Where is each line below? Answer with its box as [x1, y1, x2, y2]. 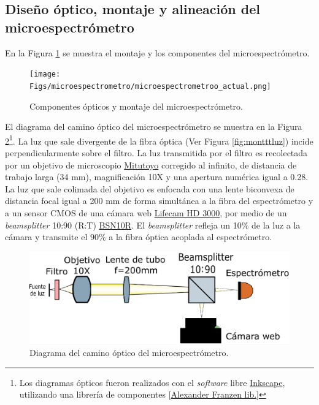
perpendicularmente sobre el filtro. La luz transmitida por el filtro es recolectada [5, 146, 308, 159]
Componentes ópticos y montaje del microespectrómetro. [29, 99, 243, 112]
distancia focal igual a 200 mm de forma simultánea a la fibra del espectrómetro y [5, 194, 313, 207]
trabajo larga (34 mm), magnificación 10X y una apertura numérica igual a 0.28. [5, 170, 309, 183]
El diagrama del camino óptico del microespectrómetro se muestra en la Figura [5, 120, 302, 133]
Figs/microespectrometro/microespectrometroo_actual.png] [29, 81, 271, 91]
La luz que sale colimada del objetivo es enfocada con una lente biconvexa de [5, 182, 294, 195]
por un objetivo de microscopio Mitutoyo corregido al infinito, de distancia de [5, 158, 297, 171]
